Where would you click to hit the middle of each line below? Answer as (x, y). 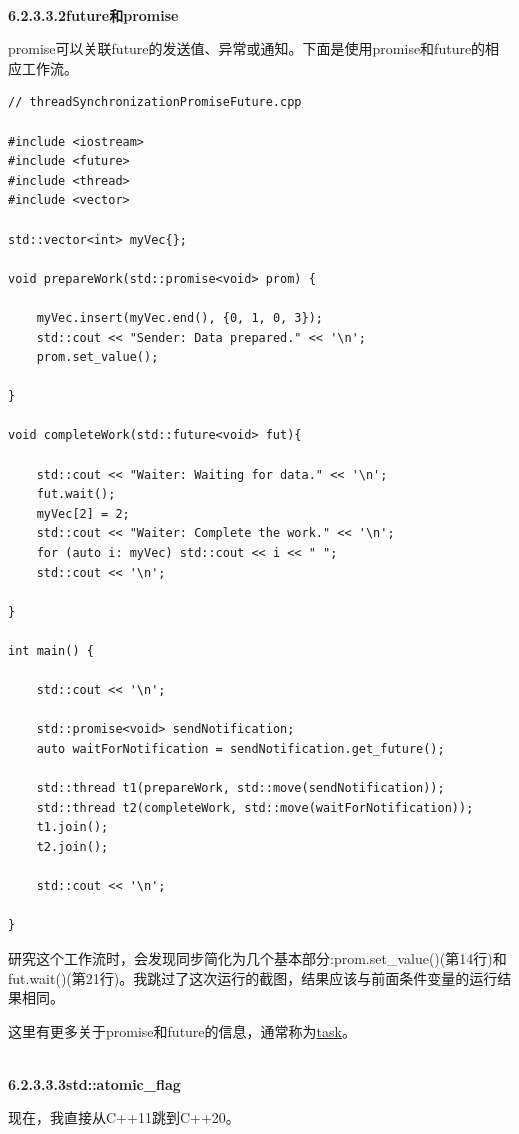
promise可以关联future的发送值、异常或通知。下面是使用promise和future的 (247, 48)
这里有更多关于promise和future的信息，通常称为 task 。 (182, 1030)
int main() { (51, 651)
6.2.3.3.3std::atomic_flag (94, 1083)
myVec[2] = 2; (83, 513)
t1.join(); (72, 827)
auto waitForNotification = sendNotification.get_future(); (240, 748)
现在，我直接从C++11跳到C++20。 (124, 1117)
